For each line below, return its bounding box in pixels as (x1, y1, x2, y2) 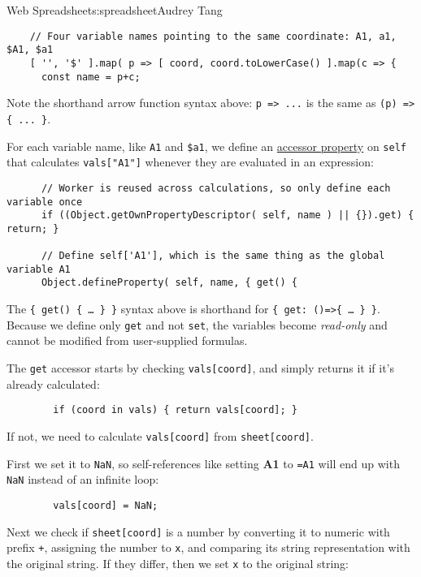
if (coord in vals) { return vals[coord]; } (53, 404, 297, 416)
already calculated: (7, 375, 100, 392)
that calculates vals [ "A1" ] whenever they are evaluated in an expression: (7, 153, 374, 170)
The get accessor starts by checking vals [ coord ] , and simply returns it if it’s (7, 360, 394, 376)
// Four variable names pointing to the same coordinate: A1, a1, (29, 30, 397, 42)
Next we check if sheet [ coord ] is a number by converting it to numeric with (7, 523, 390, 540)
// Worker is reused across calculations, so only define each (41, 182, 391, 194)
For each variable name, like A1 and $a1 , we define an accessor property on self (7, 137, 406, 154)
